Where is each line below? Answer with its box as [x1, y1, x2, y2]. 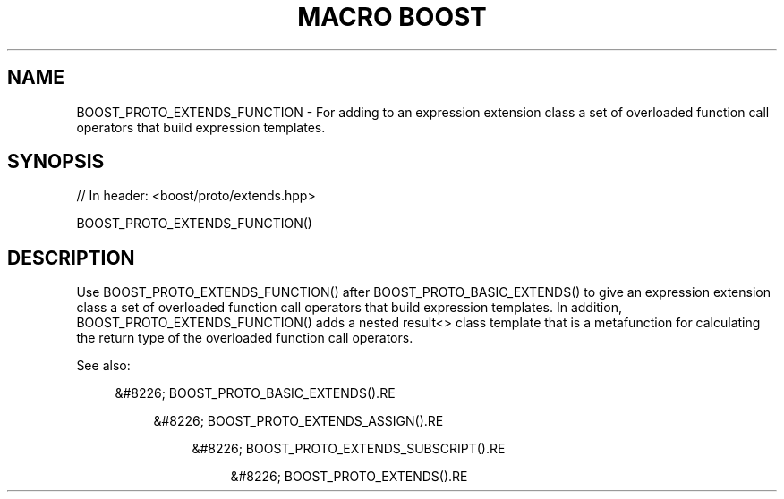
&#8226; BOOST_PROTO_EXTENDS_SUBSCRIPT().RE [192, 441, 506, 457]
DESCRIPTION [7, 246, 135, 269]
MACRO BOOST [297, 2, 487, 32]
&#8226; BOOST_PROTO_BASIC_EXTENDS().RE [115, 385, 396, 402]
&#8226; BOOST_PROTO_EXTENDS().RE [230, 469, 468, 485]
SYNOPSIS [7, 150, 105, 173]
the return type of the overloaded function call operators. [76, 330, 413, 346]
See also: [76, 358, 131, 374]
